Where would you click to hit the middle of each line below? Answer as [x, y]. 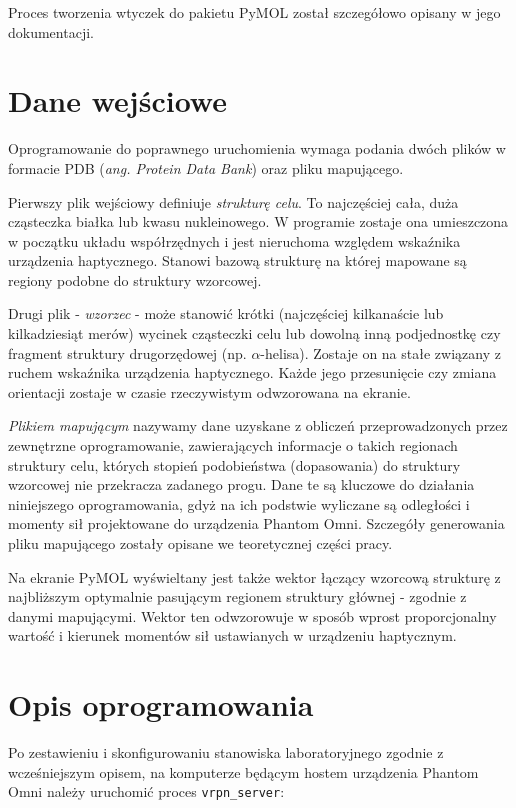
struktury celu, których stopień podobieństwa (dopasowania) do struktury [234, 464]
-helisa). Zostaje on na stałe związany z [380, 352]
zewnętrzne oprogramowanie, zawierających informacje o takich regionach [233, 445]
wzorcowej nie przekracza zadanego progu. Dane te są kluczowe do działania [241, 484]
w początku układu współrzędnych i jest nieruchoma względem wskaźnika [234, 240]
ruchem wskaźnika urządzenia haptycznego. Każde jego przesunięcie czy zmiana [252, 372]
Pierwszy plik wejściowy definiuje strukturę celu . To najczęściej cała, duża [233, 201]
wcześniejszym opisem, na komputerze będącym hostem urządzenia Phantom [243, 771]
